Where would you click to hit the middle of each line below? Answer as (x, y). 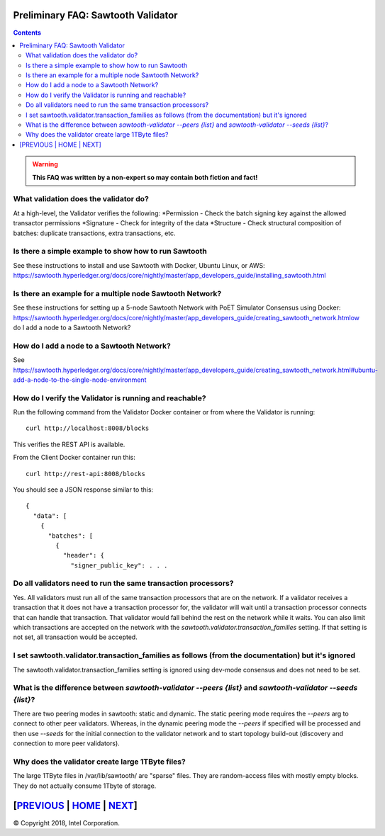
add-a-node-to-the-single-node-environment (80, 380)
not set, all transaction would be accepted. (75, 637)
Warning (45, 164)
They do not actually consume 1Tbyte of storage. (85, 786)
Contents (27, 33)
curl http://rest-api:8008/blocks (85, 474)
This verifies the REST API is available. (69, 444)
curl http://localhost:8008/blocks (88, 428)
